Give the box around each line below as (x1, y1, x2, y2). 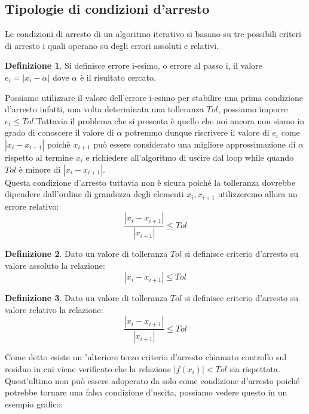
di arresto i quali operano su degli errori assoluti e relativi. (5, 39, 219, 51)
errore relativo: (5, 200, 59, 212)
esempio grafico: (5, 397, 63, 410)
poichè (47, 137, 71, 150)
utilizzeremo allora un (218, 188, 298, 200)
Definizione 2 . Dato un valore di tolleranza (5, 247, 168, 260)
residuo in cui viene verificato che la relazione (5, 362, 171, 375)
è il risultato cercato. (79, 70, 156, 83)
